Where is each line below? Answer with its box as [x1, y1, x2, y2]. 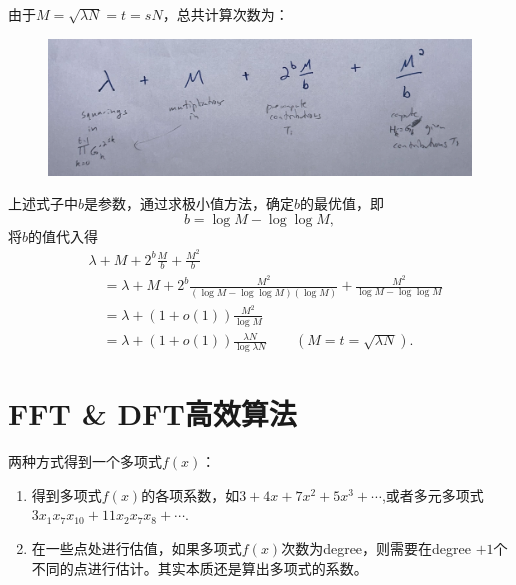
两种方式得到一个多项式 [8, 451, 162, 472]
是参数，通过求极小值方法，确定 [84, 193, 295, 214]
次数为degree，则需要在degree [281, 538, 471, 558]
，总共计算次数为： [162, 4, 289, 24]
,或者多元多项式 [381, 484, 484, 505]
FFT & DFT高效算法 [8, 393, 297, 434]
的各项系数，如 [141, 484, 240, 505]
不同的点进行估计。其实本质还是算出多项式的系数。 [31, 557, 368, 578]
